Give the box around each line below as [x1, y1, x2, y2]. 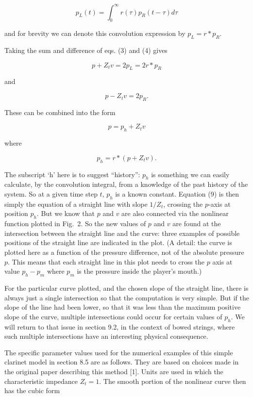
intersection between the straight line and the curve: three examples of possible [4, 228, 240, 238]
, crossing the [163, 198, 203, 209]
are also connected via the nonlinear [121, 208, 229, 218]
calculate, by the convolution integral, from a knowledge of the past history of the [4, 179, 248, 189]
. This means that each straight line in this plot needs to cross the [8, 256, 205, 266]
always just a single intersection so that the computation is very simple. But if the [4, 292, 249, 302]
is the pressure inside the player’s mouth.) [77, 266, 202, 276]
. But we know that [36, 208, 95, 218]
